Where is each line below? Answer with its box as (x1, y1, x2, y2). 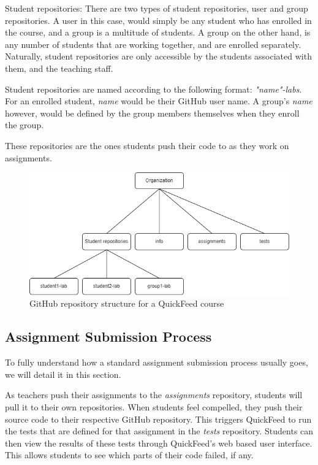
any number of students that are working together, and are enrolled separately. (5, 37, 301, 50)
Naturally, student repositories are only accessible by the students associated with (5, 50, 312, 63)
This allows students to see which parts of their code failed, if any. (5, 448, 254, 461)
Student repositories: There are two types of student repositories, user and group (5, 2, 308, 14)
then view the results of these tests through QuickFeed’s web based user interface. (5, 436, 312, 449)
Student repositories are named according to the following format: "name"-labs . (5, 82, 302, 95)
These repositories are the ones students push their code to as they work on (5, 139, 289, 152)
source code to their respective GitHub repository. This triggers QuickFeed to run (5, 412, 312, 425)
